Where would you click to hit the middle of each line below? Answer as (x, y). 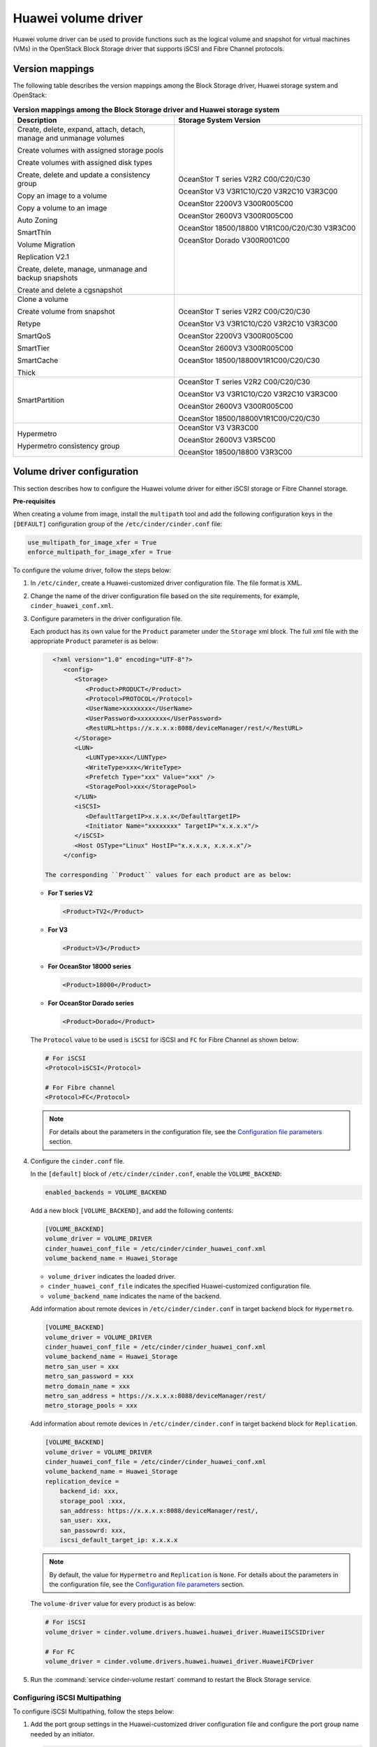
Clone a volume (43, 299)
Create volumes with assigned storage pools (90, 150)
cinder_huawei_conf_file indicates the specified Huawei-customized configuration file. (180, 1286)
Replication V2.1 (43, 257)
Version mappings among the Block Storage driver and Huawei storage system (146, 110)
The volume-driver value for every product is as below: (113, 1604)
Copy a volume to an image (62, 208)
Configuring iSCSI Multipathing (67, 1697)
